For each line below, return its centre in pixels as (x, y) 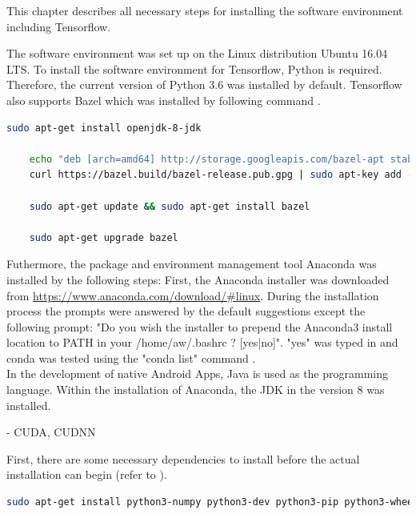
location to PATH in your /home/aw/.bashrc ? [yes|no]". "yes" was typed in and (202, 342)
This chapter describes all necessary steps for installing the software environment (205, 10)
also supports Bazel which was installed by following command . (164, 100)
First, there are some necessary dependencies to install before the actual (183, 458)
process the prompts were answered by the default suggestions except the (186, 311)
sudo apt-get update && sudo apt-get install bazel (170, 206)
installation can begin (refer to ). (87, 474)
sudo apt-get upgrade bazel (104, 237)
